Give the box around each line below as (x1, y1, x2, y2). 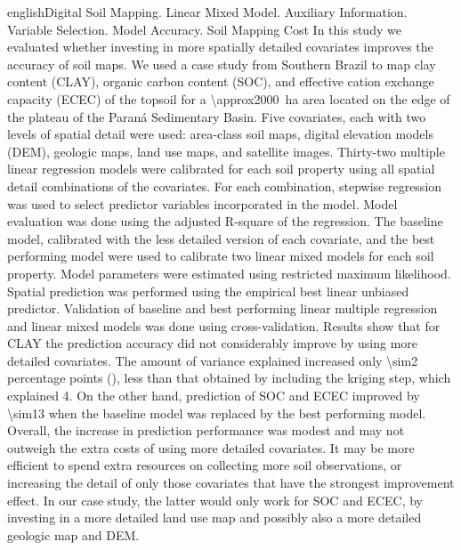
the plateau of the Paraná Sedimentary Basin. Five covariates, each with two (7, 107, 426, 125)
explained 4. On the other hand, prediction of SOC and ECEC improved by (7, 386, 420, 405)
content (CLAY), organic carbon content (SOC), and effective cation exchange (7, 72, 434, 91)
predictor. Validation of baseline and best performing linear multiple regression (7, 299, 438, 318)
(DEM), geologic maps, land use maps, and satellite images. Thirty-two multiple (7, 142, 445, 160)
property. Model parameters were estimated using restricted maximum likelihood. (7, 263, 451, 282)
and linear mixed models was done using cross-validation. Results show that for (7, 316, 441, 335)
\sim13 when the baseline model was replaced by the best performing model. (7, 403, 426, 422)
